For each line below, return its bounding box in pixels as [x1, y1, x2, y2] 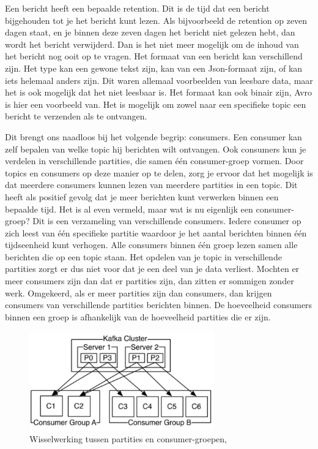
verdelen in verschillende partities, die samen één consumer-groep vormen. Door [5, 154, 304, 167]
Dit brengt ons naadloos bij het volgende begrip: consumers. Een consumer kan [5, 130, 302, 143]
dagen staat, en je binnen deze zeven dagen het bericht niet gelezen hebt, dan [5, 26, 295, 39]
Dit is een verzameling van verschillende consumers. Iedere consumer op [32, 214, 301, 227]
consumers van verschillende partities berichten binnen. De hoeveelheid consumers [5, 298, 312, 311]
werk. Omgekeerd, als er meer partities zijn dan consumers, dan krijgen [5, 286, 272, 299]
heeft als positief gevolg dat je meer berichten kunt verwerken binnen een [5, 190, 279, 203]
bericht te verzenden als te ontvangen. [5, 110, 147, 123]
